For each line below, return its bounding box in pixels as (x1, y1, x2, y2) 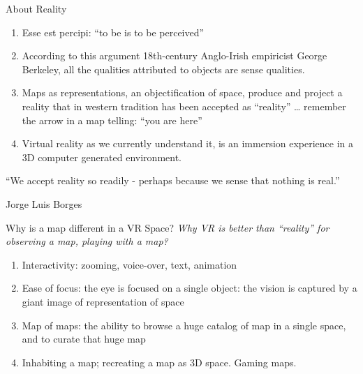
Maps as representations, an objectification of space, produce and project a (22, 85, 343, 100)
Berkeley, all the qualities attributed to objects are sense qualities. (22, 61, 305, 76)
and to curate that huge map (22, 331, 146, 346)
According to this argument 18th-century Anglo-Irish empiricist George (22, 48, 327, 63)
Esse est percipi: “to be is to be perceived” (22, 24, 205, 39)
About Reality (6, 1, 67, 15)
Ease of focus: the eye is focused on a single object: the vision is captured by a (22, 280, 357, 295)
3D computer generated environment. (22, 149, 181, 164)
